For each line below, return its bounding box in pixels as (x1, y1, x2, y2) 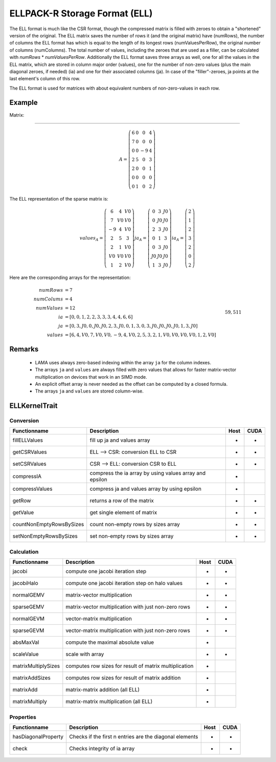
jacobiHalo (12, 580, 38, 587)
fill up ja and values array (89, 437, 150, 444)
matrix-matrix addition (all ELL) (65, 686, 140, 693)
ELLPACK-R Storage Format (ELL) (9, 8, 153, 19)
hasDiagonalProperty (12, 733, 64, 740)
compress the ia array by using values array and (89, 470, 206, 477)
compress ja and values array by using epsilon (89, 485, 202, 492)
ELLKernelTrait (9, 402, 58, 410)
